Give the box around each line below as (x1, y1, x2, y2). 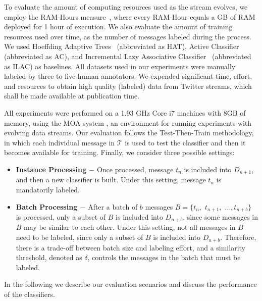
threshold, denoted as (16, 252, 82, 263)
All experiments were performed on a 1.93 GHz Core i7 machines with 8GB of (4, 107, 246, 118)
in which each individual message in (4, 137, 115, 147)
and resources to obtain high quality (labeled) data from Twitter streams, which (4, 80, 252, 91)
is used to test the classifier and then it (125, 137, 246, 147)
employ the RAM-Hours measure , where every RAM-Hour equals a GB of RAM (4, 11, 255, 22)
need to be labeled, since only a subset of (16, 232, 143, 242)
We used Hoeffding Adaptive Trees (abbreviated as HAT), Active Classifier (4, 41, 239, 52)
